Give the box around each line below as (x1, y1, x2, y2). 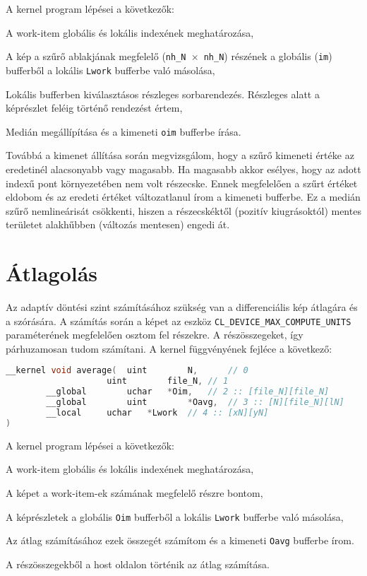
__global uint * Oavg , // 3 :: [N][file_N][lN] (46, 397, 344, 408)
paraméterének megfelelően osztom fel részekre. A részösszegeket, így (6, 327, 303, 342)
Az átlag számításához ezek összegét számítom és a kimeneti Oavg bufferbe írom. (6, 533, 354, 548)
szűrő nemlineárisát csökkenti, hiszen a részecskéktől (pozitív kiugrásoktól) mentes (6, 203, 361, 218)
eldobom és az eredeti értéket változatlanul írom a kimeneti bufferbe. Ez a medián (6, 189, 361, 204)
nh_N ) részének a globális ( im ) (203, 49, 332, 64)
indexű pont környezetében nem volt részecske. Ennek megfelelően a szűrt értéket (6, 175, 358, 190)
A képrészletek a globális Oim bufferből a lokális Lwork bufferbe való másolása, (6, 509, 344, 524)
